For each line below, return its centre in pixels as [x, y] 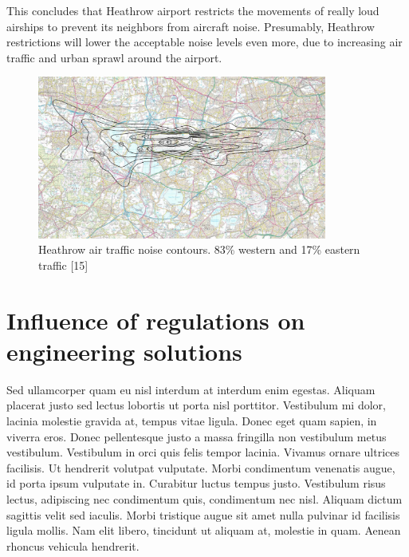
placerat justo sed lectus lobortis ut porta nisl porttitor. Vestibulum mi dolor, [196, 405]
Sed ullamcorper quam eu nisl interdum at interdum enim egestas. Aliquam [191, 389]
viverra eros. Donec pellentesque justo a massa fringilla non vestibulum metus [197, 436]
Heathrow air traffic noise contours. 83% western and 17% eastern [199, 249]
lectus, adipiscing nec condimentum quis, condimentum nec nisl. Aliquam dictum [204, 498]
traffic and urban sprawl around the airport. [114, 57]
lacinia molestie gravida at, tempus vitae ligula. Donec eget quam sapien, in [192, 421]
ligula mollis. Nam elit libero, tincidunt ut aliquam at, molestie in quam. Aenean [204, 530]
